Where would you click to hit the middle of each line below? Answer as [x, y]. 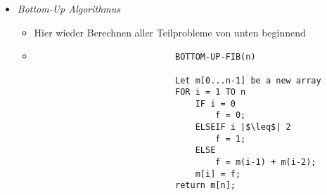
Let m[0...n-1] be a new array [248, 80]
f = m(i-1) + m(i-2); [266, 162]
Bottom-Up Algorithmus [69, 8]
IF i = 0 [215, 103]
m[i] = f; [218, 174]
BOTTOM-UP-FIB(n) [216, 57]
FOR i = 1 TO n [211, 92]
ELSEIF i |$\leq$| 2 [243, 127]
